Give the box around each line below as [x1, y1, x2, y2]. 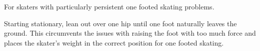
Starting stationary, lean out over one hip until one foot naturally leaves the [4, 18, 237, 28]
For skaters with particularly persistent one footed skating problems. [4, 1, 214, 11]
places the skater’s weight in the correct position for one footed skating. [4, 37, 224, 48]
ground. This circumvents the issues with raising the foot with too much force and [4, 28, 256, 38]
